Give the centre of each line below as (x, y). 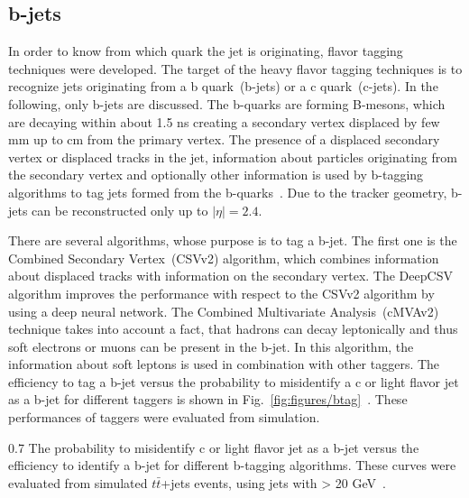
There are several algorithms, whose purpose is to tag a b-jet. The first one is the (233, 240)
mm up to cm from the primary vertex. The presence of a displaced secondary (224, 139)
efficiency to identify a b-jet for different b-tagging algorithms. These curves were (232, 465)
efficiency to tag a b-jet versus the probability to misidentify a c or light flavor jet (234, 381)
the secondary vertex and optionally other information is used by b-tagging (216, 175)
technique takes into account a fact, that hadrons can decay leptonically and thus (233, 329)
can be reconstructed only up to (120, 210)
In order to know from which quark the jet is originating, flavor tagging (206, 51)
